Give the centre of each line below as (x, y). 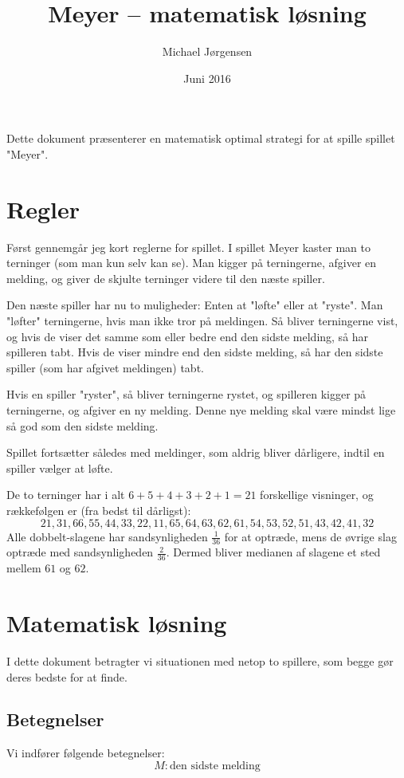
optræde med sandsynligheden (80, 552)
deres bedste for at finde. (67, 676)
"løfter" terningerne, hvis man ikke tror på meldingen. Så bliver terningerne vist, (202, 320)
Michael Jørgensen (207, 51)
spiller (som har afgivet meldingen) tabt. (105, 367)
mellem (24, 568)
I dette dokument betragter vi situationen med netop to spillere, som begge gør (200, 660)
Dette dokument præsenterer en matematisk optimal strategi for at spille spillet (201, 138)
